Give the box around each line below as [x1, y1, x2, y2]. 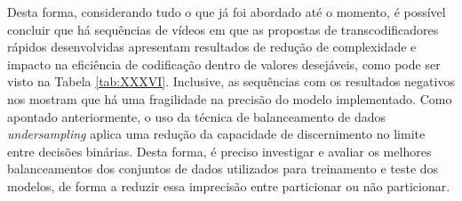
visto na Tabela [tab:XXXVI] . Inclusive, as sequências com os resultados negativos [7, 72, 455, 91]
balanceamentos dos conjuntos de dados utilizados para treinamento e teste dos [7, 159, 439, 178]
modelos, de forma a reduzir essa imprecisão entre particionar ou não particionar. [7, 176, 450, 195]
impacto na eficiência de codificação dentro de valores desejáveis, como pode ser [7, 54, 441, 73]
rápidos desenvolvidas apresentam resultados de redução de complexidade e [7, 37, 417, 56]
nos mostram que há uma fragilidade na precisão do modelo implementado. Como [7, 89, 452, 108]
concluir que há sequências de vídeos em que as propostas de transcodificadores [7, 20, 439, 38]
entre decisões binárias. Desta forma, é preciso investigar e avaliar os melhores [7, 141, 432, 160]
